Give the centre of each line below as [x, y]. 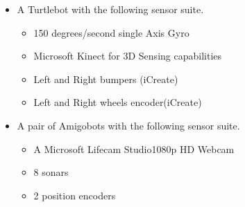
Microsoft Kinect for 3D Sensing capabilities [128, 56]
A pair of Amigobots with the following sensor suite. [128, 125]
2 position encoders [75, 195]
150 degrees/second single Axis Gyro [111, 32]
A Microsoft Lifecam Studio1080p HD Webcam [134, 148]
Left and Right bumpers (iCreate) [106, 79]
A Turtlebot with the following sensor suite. [110, 9]
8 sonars [51, 172]
